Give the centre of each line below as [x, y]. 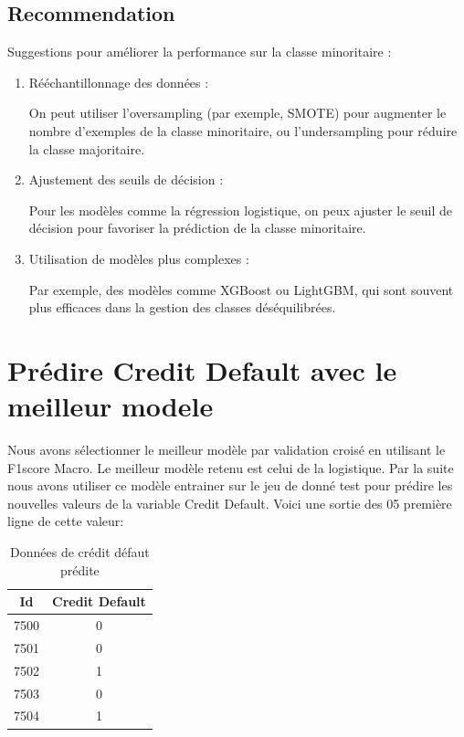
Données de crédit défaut [80, 552]
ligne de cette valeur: [66, 521]
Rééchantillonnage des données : [119, 82]
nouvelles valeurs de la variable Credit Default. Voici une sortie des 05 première [230, 503]
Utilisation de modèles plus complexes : [139, 258]
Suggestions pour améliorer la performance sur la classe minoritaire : [200, 52]
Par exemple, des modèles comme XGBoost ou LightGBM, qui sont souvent [241, 289]
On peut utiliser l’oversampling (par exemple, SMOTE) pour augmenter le [237, 113]
